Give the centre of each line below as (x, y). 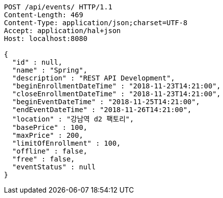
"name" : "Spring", (50, 70)
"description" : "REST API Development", (93, 78)
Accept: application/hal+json (63, 31)
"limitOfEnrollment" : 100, (67, 143)
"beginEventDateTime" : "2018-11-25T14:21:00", (106, 102)
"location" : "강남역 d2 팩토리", (73, 119)
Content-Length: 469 (44, 15)
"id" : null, (37, 62)
